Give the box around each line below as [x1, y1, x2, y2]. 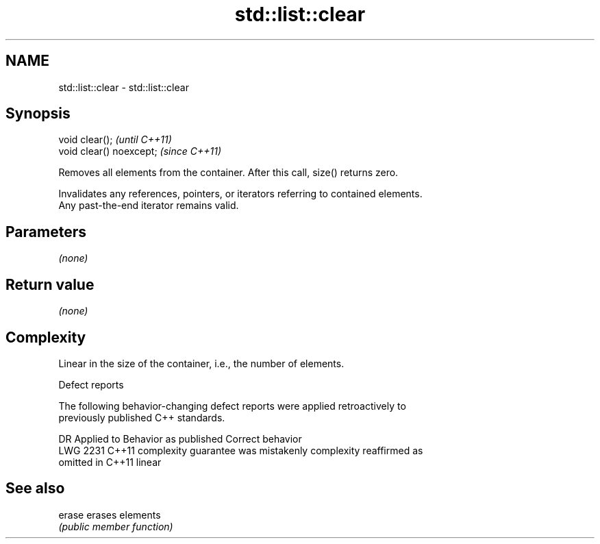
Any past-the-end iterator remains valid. [58, 199, 239, 212]
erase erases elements [58, 508, 161, 521]
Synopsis [5, 105, 71, 123]
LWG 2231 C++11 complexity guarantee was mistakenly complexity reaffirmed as [58, 444, 423, 456]
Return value [5, 275, 95, 293]
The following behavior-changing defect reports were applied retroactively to [58, 399, 406, 412]
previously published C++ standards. [58, 411, 225, 423]
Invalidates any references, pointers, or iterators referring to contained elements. [58, 188, 423, 200]
